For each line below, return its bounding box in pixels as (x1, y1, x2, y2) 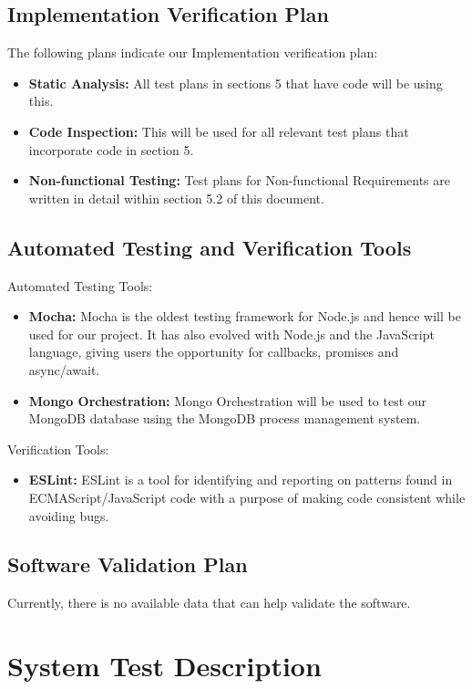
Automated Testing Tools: (7, 276, 153, 295)
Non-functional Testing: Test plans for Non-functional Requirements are (28, 171, 450, 190)
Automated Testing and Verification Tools (7, 233, 412, 261)
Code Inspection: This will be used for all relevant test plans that (28, 121, 409, 141)
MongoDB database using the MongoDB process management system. (28, 409, 421, 428)
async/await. (28, 360, 100, 379)
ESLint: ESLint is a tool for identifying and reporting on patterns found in (28, 470, 453, 489)
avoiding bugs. (28, 506, 109, 525)
